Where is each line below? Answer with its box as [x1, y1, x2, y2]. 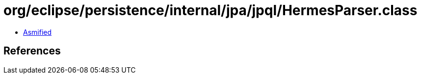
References [3, 45, 61, 57]
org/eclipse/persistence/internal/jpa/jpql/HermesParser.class [3, 2, 418, 19]
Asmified [23, 27, 52, 36]
